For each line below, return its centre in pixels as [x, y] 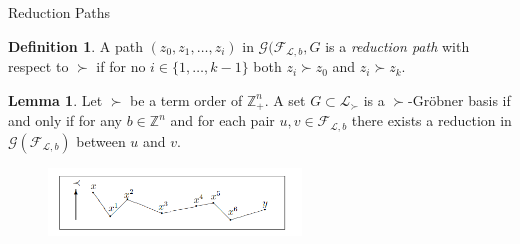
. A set [285, 99]
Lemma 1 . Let [55, 99]
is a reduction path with [397, 45]
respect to [38, 66]
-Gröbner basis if [459, 99]
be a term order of [186, 99]
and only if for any [65, 120]
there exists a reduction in [431, 120]
